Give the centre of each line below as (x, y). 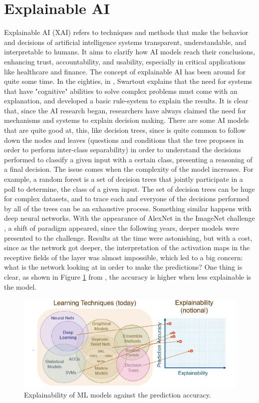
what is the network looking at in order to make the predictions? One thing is (123, 267)
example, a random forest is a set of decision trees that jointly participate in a (124, 179)
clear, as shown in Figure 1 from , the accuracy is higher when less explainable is (128, 276)
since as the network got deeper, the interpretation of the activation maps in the (127, 247)
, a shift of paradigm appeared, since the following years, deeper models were (122, 228)
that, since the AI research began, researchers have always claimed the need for (125, 110)
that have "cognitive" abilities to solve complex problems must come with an (121, 91)
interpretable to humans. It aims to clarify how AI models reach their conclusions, (130, 52)
